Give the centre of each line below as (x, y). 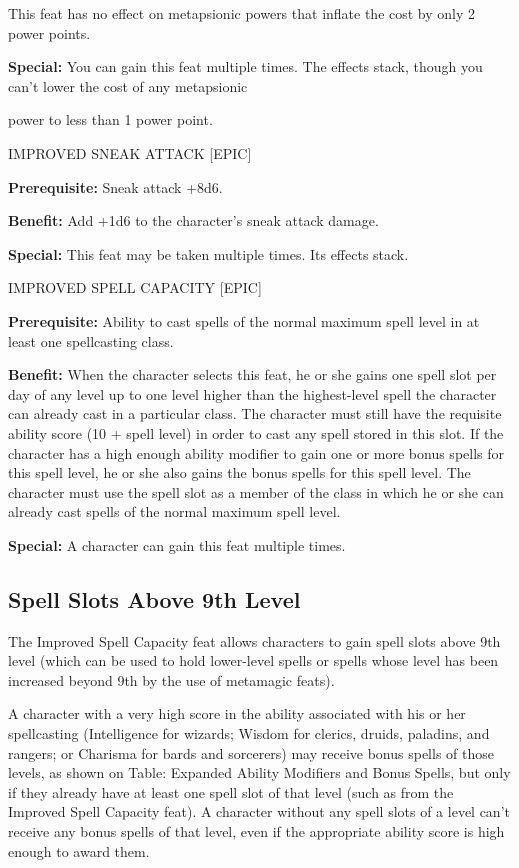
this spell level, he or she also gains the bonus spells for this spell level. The (239, 472)
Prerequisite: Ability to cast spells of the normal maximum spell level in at (244, 320)
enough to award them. (79, 850)
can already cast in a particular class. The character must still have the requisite (255, 413)
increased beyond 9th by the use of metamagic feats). (171, 679)
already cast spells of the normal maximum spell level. (174, 511)
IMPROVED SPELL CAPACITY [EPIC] (135, 287)
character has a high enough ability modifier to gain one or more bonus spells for (256, 452)
